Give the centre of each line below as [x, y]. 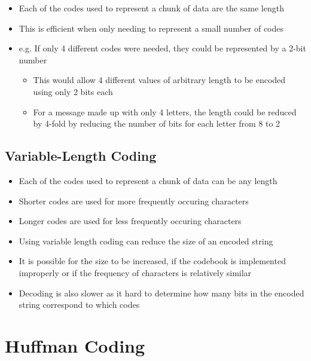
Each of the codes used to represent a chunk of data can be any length [148, 180]
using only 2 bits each [73, 91]
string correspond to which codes [79, 305]
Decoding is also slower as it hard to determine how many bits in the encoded [161, 293]
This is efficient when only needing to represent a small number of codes [151, 28]
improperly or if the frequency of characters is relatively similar [135, 272]
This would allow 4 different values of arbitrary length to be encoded [159, 80]
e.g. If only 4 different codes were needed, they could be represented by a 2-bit [162, 48]
